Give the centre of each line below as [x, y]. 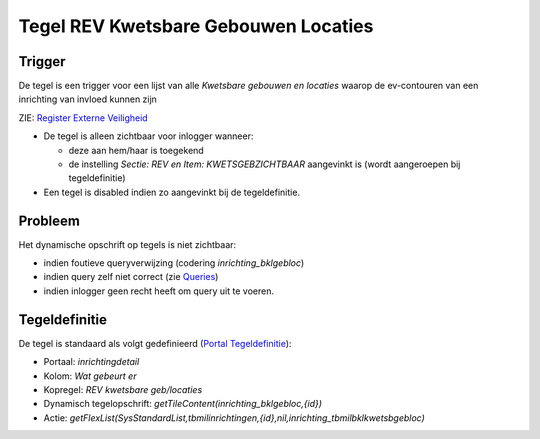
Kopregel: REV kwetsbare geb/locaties [123, 389]
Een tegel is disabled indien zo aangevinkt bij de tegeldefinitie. [171, 192]
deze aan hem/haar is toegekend [136, 150]
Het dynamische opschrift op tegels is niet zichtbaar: [127, 244]
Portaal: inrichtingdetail [91, 362]
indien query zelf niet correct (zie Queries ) [131, 277]
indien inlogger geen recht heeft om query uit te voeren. [159, 291]
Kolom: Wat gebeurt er [90, 376]
